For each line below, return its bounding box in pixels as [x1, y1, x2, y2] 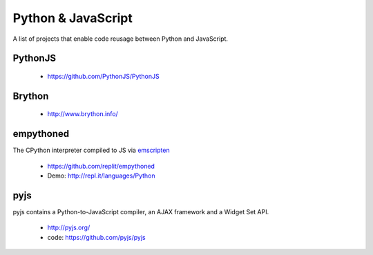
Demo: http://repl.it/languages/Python [47, 171, 155, 180]
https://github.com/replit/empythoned [47, 162, 155, 170]
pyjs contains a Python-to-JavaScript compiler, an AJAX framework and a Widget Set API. [12, 207, 269, 216]
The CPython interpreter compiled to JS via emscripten [12, 146, 170, 155]
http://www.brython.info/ [47, 110, 119, 118]
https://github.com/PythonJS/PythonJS [47, 72, 160, 80]
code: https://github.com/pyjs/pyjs [47, 233, 146, 241]
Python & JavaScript [12, 10, 133, 26]
